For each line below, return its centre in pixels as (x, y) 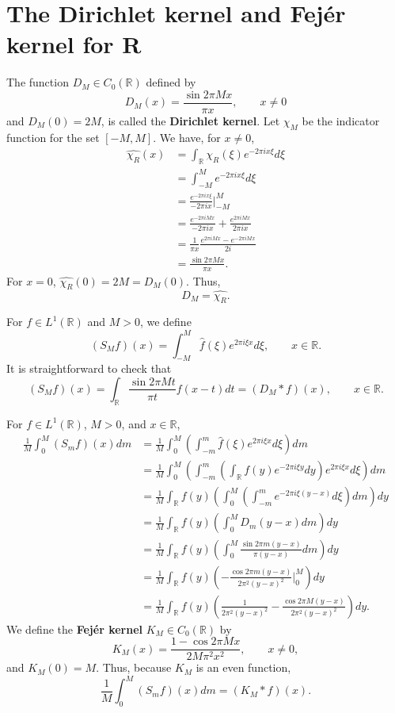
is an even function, (243, 667)
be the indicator (341, 120)
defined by (171, 82)
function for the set (53, 137)
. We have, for (187, 137)
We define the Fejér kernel (74, 629)
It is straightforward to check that (89, 368)
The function (38, 82)
